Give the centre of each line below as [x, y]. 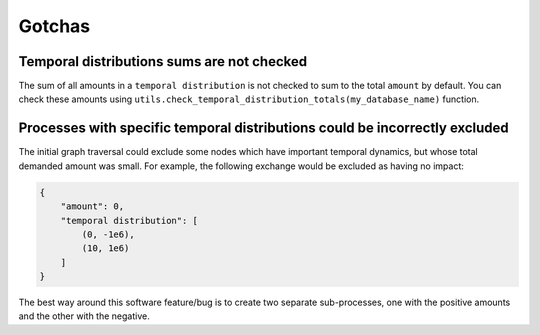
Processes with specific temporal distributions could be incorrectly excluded [263, 128]
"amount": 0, [92, 206]
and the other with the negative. [84, 316]
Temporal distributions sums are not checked [163, 61]
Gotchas [54, 26]
